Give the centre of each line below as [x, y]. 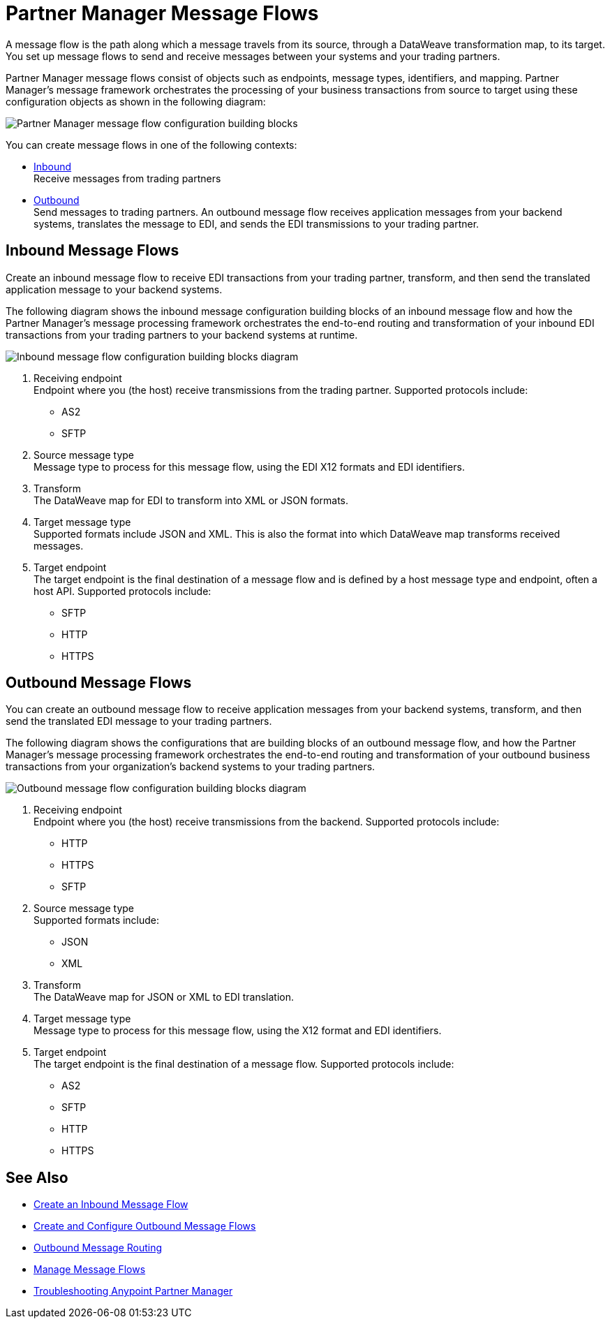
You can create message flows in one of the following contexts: [151, 145]
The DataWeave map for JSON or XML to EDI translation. [164, 997]
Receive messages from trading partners [127, 178]
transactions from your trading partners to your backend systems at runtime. [182, 334]
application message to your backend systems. [114, 289]
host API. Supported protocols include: [122, 591]
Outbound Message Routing [98, 1248]
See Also [37, 1177]
